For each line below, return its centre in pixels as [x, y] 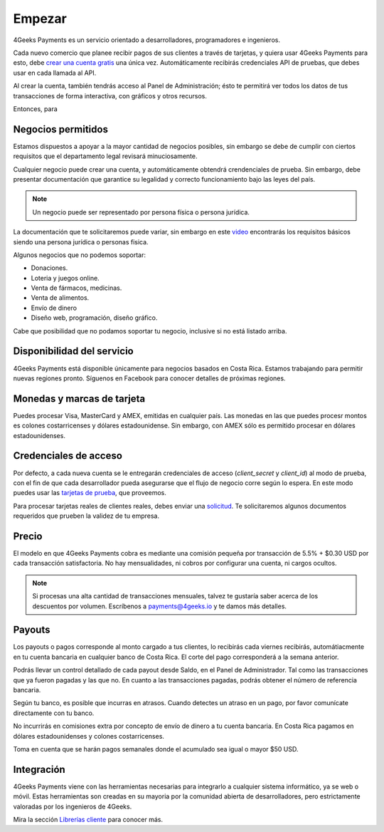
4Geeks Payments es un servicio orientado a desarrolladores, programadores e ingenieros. [147, 40]
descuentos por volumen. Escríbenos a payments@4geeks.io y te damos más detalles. [160, 606]
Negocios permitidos [60, 129]
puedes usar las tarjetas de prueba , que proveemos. [90, 493]
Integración [39, 769]
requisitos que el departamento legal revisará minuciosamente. [106, 156]
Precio [28, 536]
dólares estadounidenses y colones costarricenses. [89, 736]
